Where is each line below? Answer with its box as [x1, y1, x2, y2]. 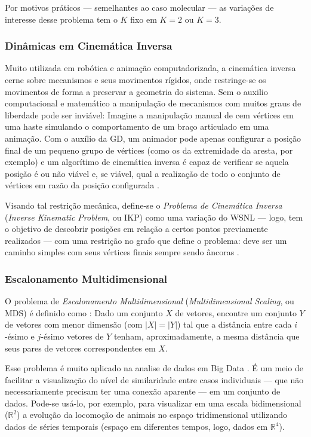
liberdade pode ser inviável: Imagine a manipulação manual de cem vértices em [5, 108, 294, 121]
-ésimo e [5, 329, 35, 342]
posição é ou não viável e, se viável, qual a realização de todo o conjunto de [5, 167, 281, 179]
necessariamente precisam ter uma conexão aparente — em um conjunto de [5, 385, 281, 398]
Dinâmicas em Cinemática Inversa [5, 38, 173, 53]
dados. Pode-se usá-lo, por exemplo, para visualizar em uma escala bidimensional [5, 396, 301, 409]
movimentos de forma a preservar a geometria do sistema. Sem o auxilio [5, 85, 268, 97]
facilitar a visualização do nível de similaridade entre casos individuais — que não [5, 373, 304, 386]
